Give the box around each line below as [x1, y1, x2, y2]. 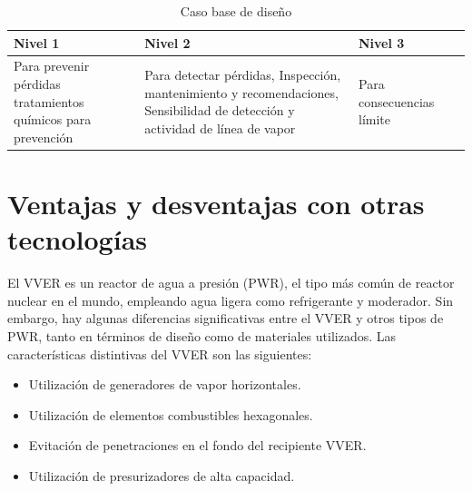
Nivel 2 [144, 33, 191, 52]
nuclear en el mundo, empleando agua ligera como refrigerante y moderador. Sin [7, 290, 454, 309]
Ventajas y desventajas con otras [7, 185, 425, 222]
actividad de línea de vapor [144, 119, 296, 138]
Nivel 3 [359, 33, 405, 52]
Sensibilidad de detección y [144, 101, 295, 120]
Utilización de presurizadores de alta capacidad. [28, 466, 295, 485]
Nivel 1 [14, 33, 60, 52]
